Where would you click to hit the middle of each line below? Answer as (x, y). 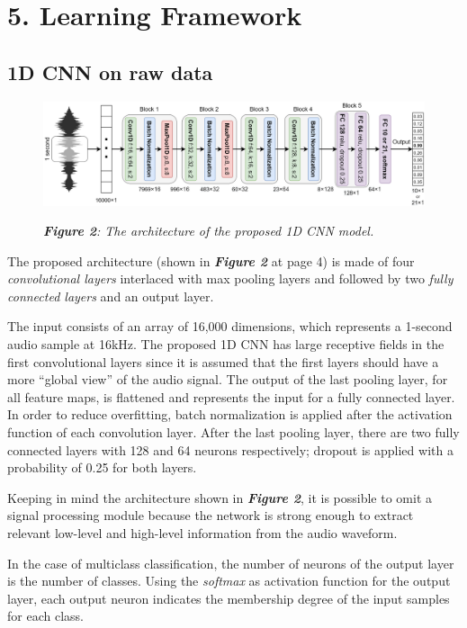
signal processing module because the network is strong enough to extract (211, 515)
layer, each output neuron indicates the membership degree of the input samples (229, 598)
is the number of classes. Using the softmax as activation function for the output (229, 581)
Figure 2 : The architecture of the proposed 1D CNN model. (209, 231)
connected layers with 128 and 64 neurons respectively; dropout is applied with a (230, 449)
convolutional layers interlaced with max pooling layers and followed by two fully (230, 278)
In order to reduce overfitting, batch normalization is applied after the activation (230, 414)
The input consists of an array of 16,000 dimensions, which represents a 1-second (230, 326)
